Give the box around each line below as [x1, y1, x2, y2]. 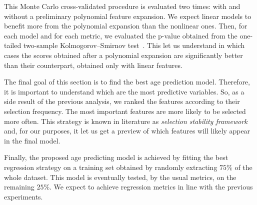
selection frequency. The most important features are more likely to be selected [4, 105, 246, 116]
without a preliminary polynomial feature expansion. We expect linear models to [4, 10, 251, 21]
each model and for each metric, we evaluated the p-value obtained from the [4, 30, 237, 40]
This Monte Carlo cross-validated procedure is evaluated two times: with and [4, 1, 240, 11]
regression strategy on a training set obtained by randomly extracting [4, 161, 217, 172]
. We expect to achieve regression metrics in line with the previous [49, 181, 253, 192]
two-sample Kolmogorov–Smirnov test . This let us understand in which [23, 40, 245, 50]
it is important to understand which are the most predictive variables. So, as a [4, 86, 244, 96]
